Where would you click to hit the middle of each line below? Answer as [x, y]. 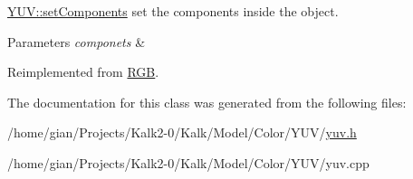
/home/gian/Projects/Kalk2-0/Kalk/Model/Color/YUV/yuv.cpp [188, 162]
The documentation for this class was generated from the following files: [207, 102]
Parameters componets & [77, 41]
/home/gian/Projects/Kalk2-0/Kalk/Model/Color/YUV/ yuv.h [182, 132]
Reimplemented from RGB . [83, 72]
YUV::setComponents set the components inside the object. [173, 11]
